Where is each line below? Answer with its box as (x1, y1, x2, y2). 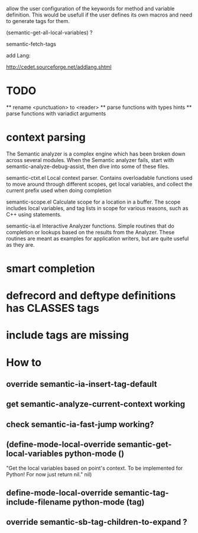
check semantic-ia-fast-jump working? (6, 419, 154, 429)
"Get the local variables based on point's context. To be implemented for (6, 464, 183, 471)
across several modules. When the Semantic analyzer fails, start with (6, 156, 174, 163)
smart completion (6, 262, 95, 276)
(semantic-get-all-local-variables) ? (6, 29, 93, 36)
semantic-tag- (114, 488, 170, 498)
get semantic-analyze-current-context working (6, 399, 186, 409)
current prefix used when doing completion (6, 186, 112, 194)
